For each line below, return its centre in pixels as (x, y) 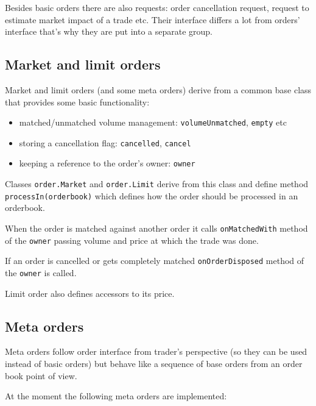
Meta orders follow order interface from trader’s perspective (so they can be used (156, 351)
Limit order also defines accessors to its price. (90, 293)
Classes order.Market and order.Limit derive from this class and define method (157, 184)
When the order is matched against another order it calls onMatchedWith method (156, 228)
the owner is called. (41, 273)
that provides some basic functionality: (77, 101)
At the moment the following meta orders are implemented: (116, 396)
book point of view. (41, 375)
